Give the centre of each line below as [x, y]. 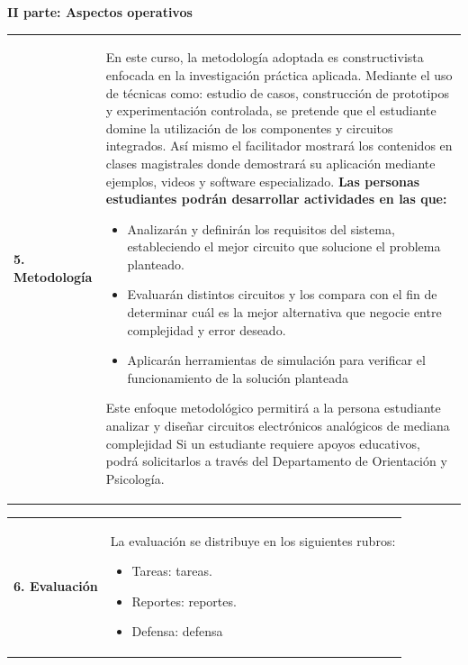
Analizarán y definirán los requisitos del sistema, [261, 228]
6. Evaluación [56, 586]
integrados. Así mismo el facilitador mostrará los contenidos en [279, 146]
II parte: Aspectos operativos [100, 12]
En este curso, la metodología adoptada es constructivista [265, 57]
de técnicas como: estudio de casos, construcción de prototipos [277, 92]
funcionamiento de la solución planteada [238, 377]
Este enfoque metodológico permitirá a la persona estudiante [273, 408]
